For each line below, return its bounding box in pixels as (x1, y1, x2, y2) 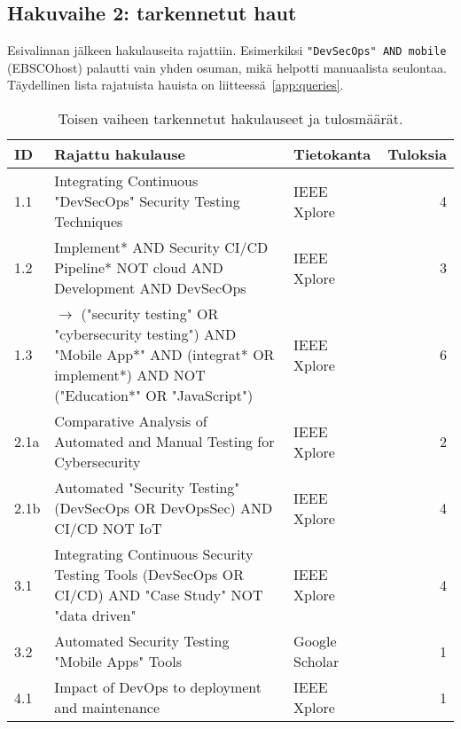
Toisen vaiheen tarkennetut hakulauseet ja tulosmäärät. (58, 108, 403, 129)
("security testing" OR (81, 303, 219, 325)
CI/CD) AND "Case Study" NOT (54, 584, 263, 606)
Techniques (54, 211, 123, 232)
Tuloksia (387, 144, 447, 165)
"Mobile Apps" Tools (54, 651, 183, 672)
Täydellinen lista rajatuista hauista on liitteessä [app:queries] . (7, 75, 344, 94)
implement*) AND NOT (54, 364, 206, 386)
